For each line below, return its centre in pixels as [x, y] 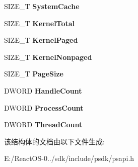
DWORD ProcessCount [44, 107]
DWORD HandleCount [43, 90]
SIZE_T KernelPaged [41, 40]
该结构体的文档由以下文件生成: [54, 141]
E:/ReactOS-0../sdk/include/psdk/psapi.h [69, 158]
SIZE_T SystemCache [42, 6]
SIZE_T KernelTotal [40, 23]
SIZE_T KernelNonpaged [48, 57]
